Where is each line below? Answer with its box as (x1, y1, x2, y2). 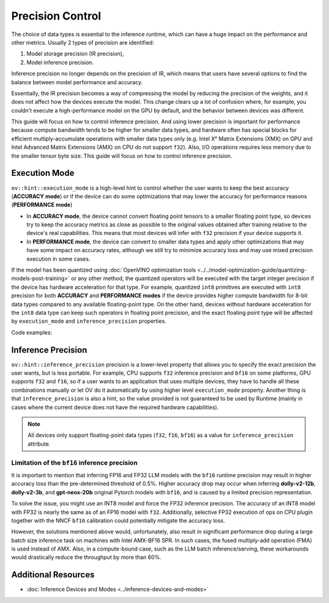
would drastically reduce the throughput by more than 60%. (11, 554, 161, 561)
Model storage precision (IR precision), (26, 50, 124, 57)
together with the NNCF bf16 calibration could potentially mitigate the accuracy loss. (11, 516, 225, 524)
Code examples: (11, 328, 52, 336)
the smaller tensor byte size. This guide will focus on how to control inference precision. (11, 152, 233, 159)
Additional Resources (11, 569, 94, 580)
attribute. (27, 440, 51, 447)
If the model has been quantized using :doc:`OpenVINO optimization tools (11, 266, 196, 274)
